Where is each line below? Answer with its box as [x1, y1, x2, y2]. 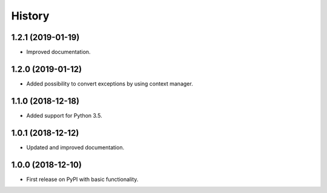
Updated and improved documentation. [26, 143, 124, 151]
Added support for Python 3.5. [26, 112, 102, 119]
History [11, 9, 50, 22]
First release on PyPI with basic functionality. [26, 175, 139, 183]
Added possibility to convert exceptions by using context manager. [26, 80, 193, 87]
